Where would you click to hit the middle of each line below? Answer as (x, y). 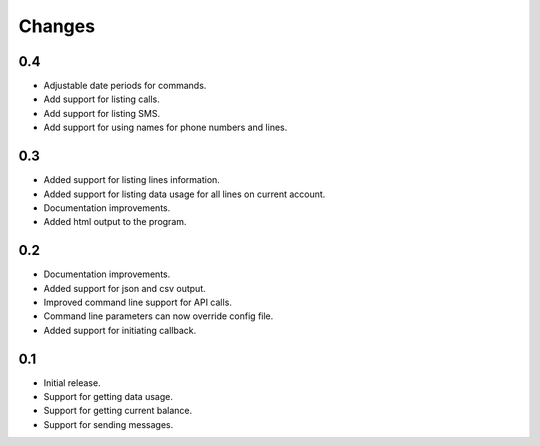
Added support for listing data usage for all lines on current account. (184, 194)
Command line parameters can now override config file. (158, 316)
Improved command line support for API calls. (137, 302)
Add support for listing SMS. (101, 113)
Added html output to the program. (115, 222)
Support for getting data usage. (108, 397)
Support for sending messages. (108, 424)
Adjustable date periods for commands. (125, 86)
